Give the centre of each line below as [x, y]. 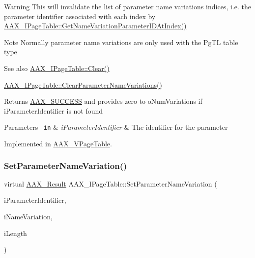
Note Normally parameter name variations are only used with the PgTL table [121, 42]
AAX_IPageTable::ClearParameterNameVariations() [83, 84]
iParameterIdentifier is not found [54, 110]
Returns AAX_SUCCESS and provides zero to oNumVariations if [103, 101]
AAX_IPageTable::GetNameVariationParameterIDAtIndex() [95, 26]
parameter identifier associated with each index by [80, 16]
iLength [15, 233]
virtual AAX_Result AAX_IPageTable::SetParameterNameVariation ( [111, 183]
